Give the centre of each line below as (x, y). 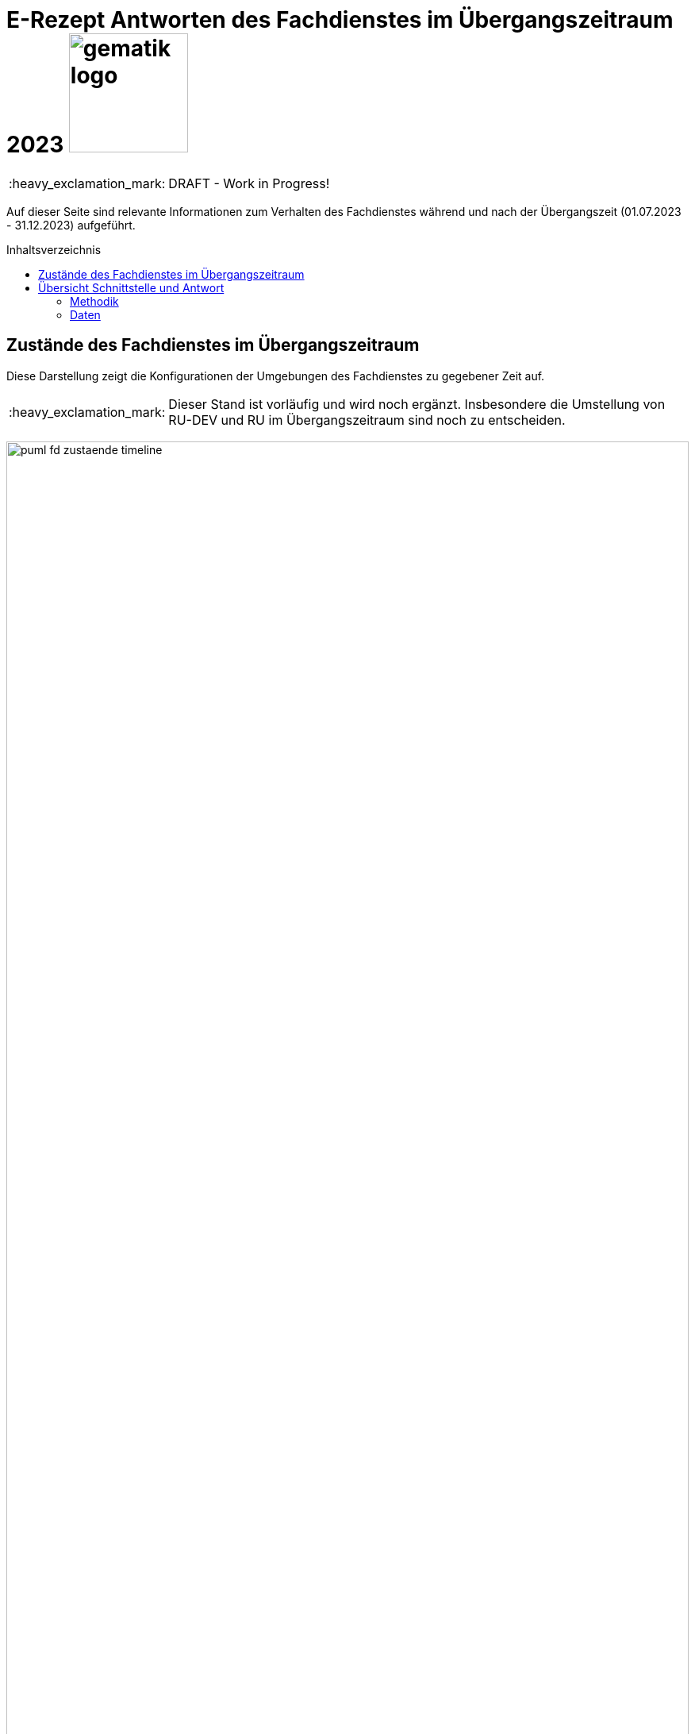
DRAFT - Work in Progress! (249, 183)
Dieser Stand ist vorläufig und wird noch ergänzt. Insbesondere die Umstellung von (417, 404)
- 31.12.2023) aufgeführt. (71, 225)
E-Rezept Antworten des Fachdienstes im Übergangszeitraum (340, 20)
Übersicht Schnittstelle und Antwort (131, 287)
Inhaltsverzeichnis (54, 249)
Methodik (94, 301)
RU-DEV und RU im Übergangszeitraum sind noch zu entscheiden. (367, 420)
